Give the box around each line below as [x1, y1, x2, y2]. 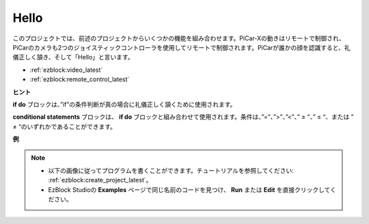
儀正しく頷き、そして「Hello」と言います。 [12, 53, 134, 61]
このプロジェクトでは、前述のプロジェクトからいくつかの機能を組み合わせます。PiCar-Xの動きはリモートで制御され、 [12, 34, 345, 42]
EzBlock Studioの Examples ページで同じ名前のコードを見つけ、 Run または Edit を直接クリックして [48, 185, 331, 194]
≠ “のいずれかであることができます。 [12, 122, 116, 130]
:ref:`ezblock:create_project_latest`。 [48, 176, 152, 184]
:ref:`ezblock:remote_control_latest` [29, 75, 130, 83]
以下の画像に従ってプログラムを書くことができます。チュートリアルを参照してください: [48, 166, 294, 174]
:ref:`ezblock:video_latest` [29, 66, 103, 74]
